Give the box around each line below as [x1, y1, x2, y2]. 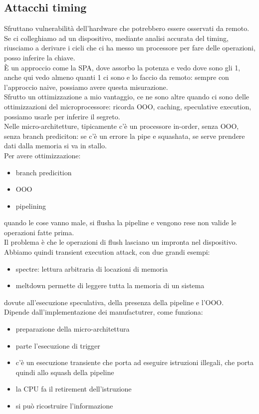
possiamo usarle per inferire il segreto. [4, 111, 120, 121]
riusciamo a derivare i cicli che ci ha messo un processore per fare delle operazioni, [4, 42, 256, 53]
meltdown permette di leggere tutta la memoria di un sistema [15, 280, 205, 291]
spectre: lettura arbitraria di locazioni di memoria [15, 263, 168, 274]
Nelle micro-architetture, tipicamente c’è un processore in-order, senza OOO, [4, 121, 239, 131]
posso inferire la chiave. [4, 52, 75, 62]
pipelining [15, 200, 46, 211]
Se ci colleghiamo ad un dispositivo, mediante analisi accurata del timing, [4, 32, 229, 43]
